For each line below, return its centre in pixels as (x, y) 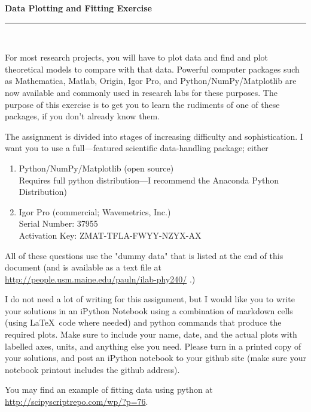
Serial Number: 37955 (58, 223)
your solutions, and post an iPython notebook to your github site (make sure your (156, 358)
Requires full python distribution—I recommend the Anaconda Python (149, 180)
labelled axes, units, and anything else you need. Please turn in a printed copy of (153, 346)
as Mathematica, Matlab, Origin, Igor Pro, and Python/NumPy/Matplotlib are (151, 81)
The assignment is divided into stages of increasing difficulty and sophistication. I (154, 136)
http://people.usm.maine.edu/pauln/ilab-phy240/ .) (100, 279)
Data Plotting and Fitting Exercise (78, 8)
